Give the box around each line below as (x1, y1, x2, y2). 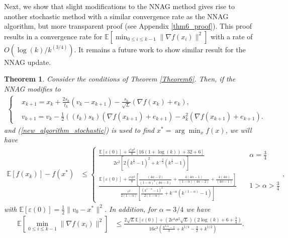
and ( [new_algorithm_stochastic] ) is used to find (4, 124, 155, 135)
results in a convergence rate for (4, 31, 103, 41)
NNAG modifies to (4, 83, 61, 94)
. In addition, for (104, 203, 157, 214)
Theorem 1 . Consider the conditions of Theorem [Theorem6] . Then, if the (4, 73, 236, 84)
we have (186, 203, 211, 214)
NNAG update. (4, 56, 51, 67)
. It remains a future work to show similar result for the (74, 44, 246, 54)
